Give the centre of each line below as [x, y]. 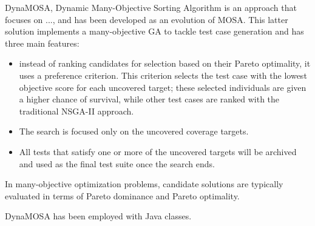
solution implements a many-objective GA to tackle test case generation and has [154, 31]
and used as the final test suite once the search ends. [117, 163]
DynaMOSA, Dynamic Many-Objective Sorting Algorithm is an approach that [151, 7]
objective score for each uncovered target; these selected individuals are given [163, 87]
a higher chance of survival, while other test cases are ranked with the [149, 99]
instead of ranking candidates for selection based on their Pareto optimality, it [165, 63]
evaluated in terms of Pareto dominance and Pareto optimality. [122, 195]
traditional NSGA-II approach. [76, 111]
